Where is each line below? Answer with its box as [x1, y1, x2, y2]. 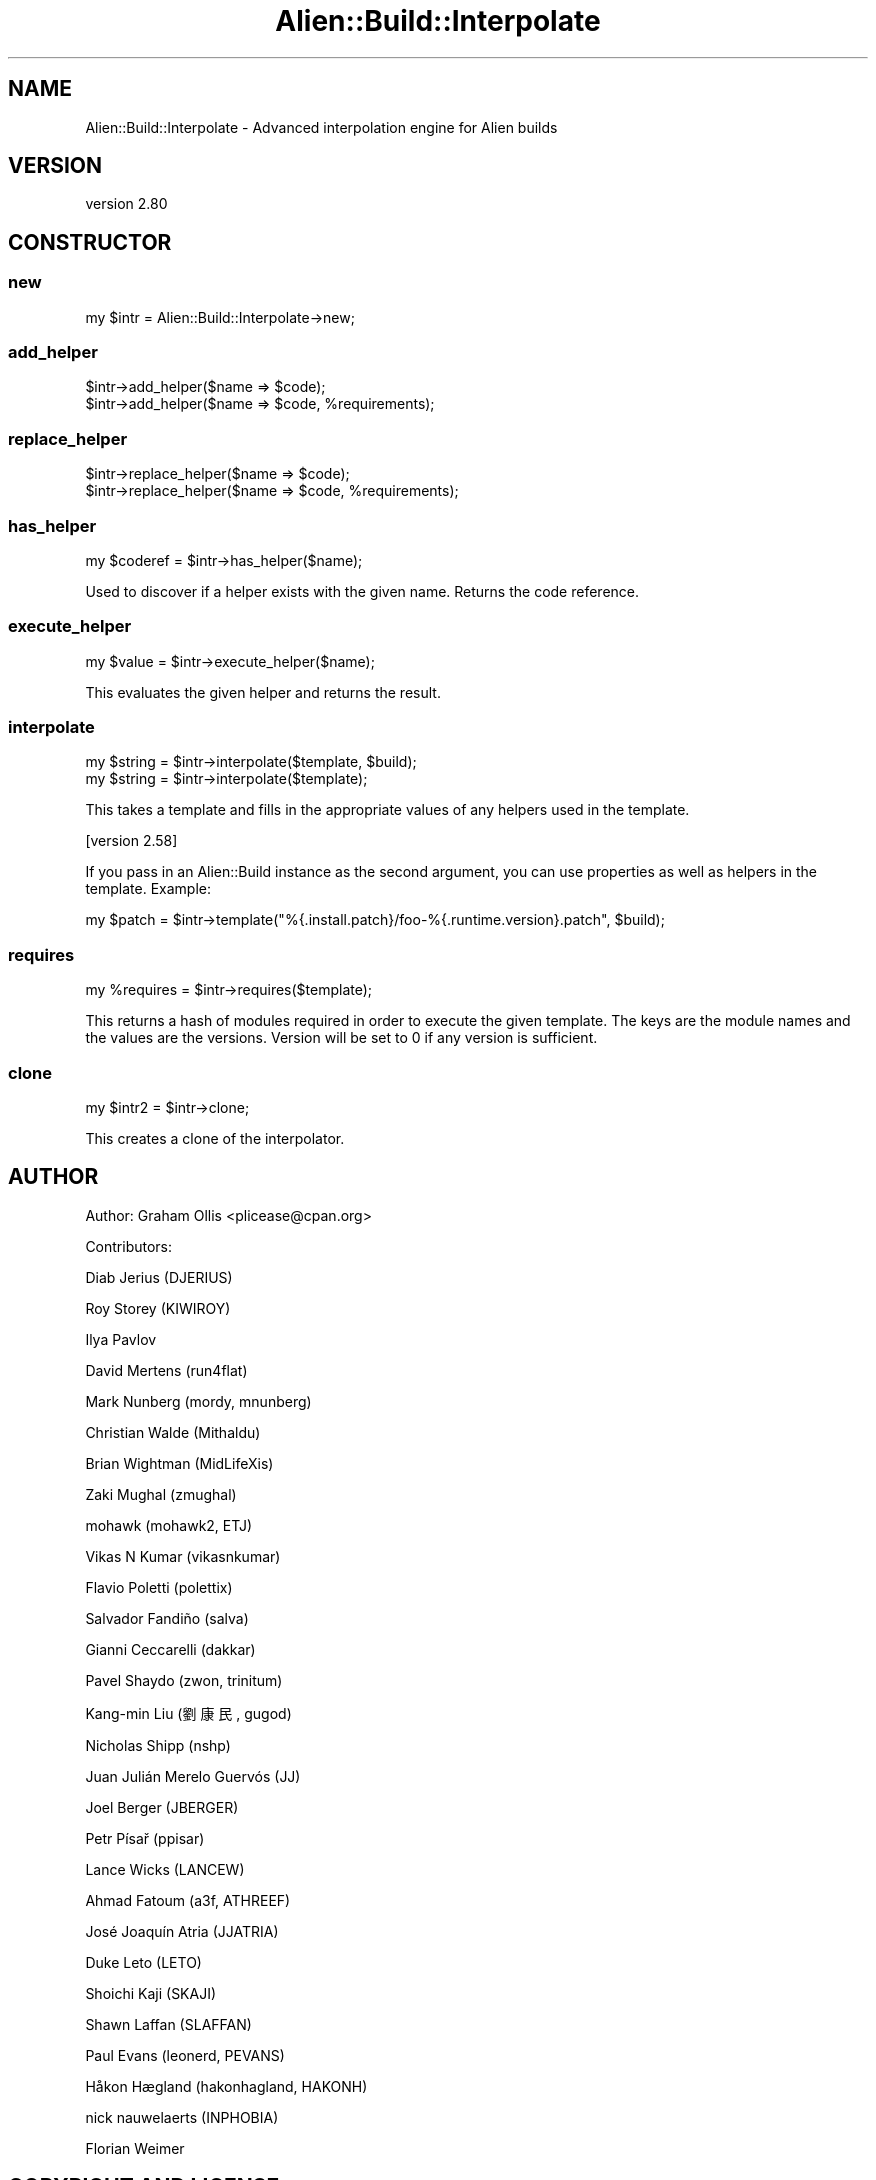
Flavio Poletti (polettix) [85, 1578, 233, 1596]
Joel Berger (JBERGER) [85, 1798, 239, 1816]
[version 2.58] [85, 832, 178, 850]
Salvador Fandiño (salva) [85, 1609, 249, 1627]
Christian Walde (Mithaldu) [85, 1423, 261, 1441]
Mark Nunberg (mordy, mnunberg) [85, 1392, 312, 1410]
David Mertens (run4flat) [85, 1361, 248, 1379]
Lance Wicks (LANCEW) [85, 1860, 245, 1878]
